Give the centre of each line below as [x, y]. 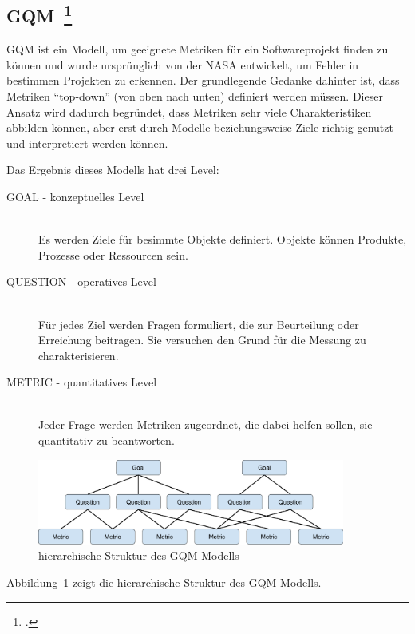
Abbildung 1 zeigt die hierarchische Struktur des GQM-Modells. [164, 582]
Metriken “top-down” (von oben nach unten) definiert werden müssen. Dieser [195, 95]
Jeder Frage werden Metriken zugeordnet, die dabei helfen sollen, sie [206, 424]
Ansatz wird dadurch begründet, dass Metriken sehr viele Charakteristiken [189, 111]
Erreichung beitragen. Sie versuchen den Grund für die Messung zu [202, 340]
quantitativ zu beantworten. [107, 440]
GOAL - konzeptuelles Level [75, 196]
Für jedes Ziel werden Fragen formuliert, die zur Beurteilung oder [199, 324]
